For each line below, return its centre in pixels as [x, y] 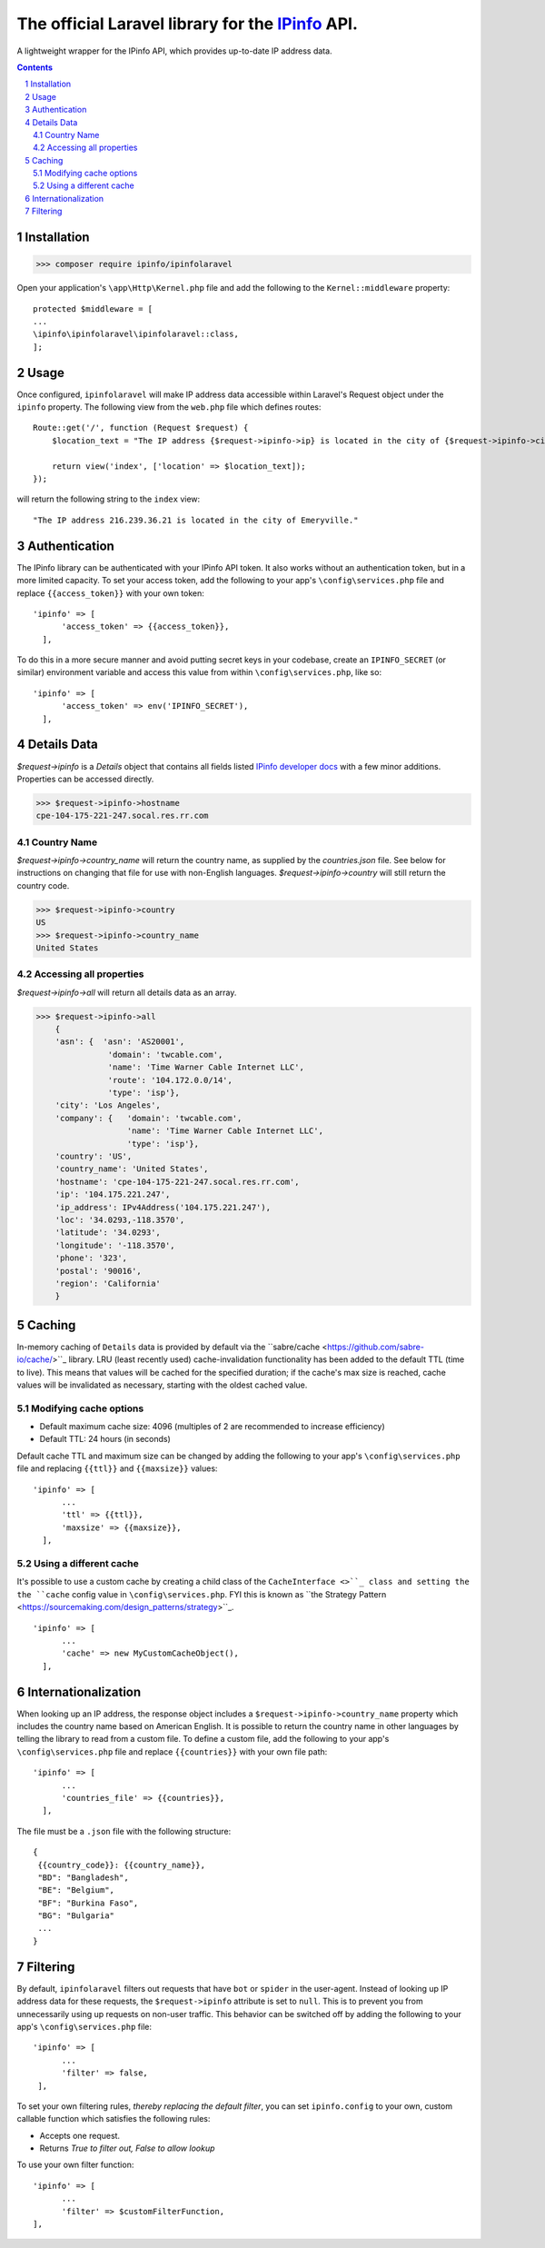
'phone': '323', [91, 1258]
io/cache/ [35, 1359]
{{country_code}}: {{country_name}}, [122, 1865]
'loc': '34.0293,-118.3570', [120, 1219]
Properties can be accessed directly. [85, 779]
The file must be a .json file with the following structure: [124, 1831]
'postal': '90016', [99, 1271]
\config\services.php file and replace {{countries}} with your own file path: [172, 1751]
